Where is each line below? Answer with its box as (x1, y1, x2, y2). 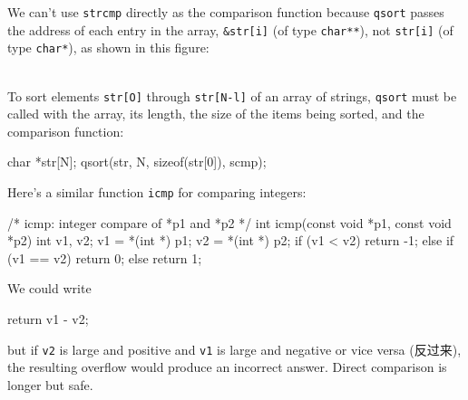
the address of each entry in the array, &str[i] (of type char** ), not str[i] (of (7, 20, 453, 39)
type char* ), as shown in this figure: (7, 38, 210, 57)
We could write (7, 279, 92, 298)
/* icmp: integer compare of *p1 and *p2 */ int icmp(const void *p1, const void (7, 213, 452, 232)
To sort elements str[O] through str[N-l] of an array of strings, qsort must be (7, 86, 457, 105)
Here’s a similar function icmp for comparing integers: (7, 183, 307, 201)
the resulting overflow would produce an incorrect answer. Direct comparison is (7, 357, 447, 376)
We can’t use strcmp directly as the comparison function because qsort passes (7, 3, 444, 21)
